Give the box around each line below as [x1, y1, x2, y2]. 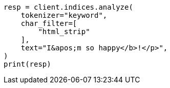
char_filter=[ [20, 19, 77, 27]
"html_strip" [38, 27, 90, 36]
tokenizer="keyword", [20, 11, 108, 19]
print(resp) [4, 60, 51, 68]
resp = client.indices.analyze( [4, 3, 133, 11]
